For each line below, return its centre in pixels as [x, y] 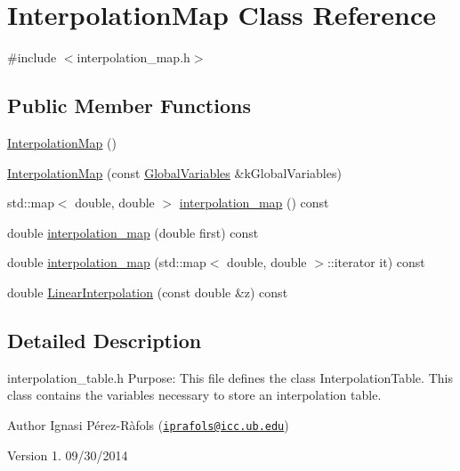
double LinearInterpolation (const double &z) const [148, 292]
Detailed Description [105, 340]
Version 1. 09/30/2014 [68, 455]
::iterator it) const [376, 262]
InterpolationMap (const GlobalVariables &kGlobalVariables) [174, 172]
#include [32, 57]
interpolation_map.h [133, 57]
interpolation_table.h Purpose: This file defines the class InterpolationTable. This [230, 377]
